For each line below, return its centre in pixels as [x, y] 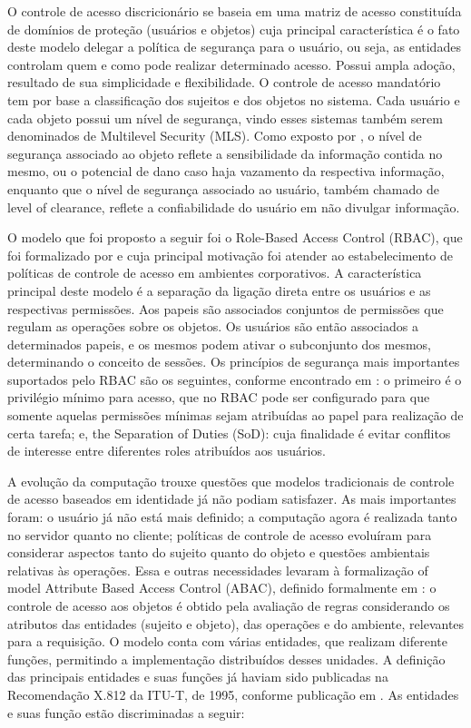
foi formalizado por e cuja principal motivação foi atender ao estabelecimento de [231, 255]
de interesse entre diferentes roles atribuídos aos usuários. [167, 451]
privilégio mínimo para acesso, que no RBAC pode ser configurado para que [219, 397]
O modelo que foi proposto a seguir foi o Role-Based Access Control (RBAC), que [235, 237]
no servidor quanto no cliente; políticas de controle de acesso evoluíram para [220, 534]
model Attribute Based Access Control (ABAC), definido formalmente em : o [222, 588]
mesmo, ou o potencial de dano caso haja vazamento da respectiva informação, [226, 171]
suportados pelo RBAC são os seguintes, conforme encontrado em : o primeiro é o [235, 379]
